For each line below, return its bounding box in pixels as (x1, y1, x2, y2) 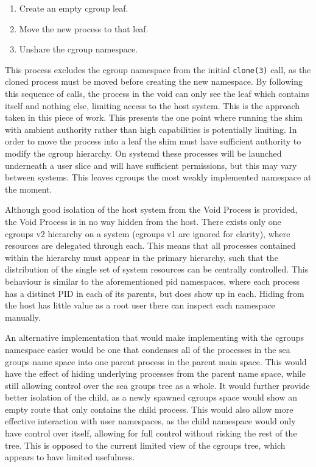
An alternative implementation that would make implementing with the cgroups (5, 331, 304, 344)
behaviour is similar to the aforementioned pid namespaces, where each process (5, 274, 300, 287)
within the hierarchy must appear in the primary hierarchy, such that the (5, 251, 278, 263)
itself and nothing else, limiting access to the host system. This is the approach (5, 99, 300, 112)
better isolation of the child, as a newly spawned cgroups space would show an (5, 391, 298, 404)
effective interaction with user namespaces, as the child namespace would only (5, 415, 296, 427)
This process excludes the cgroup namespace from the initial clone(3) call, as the (5, 63, 311, 76)
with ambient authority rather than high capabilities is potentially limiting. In (5, 123, 297, 135)
